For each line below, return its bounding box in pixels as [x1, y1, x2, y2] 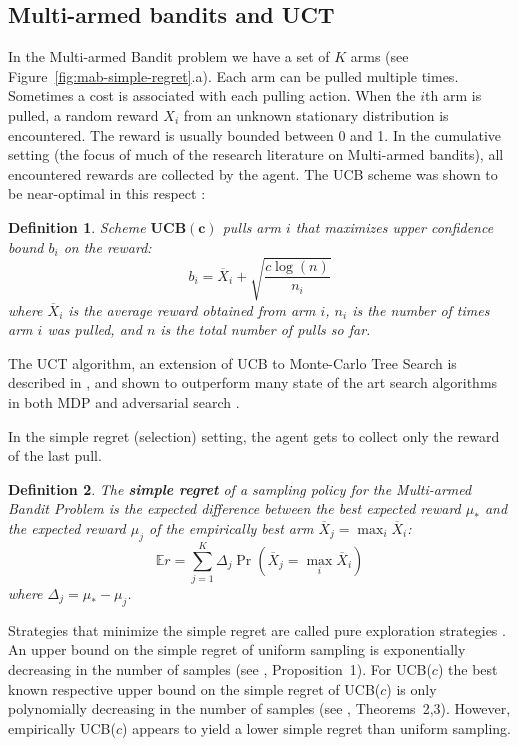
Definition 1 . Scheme [8, 216, 146, 237]
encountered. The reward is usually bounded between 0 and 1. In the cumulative [8, 124, 501, 145]
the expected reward [8, 518, 126, 539]
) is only [386, 678, 437, 699]
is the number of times [352, 299, 490, 320]
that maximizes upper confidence [295, 216, 494, 237]
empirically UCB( [8, 717, 116, 738]
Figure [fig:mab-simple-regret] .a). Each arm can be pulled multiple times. [8, 65, 459, 86]
